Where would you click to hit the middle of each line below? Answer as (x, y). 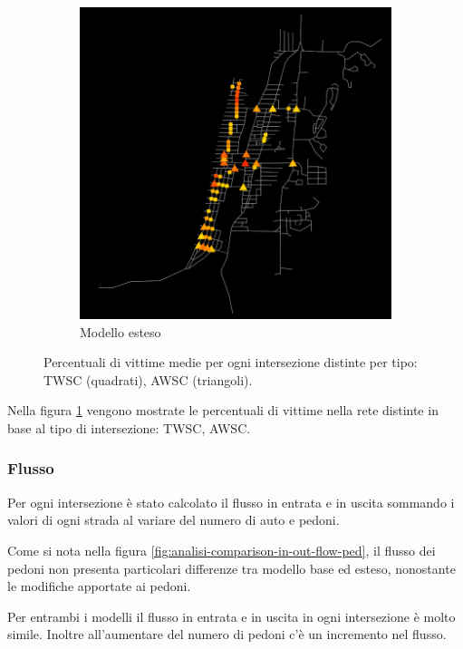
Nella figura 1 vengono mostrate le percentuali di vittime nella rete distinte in (223, 410)
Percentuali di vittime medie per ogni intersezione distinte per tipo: (231, 362)
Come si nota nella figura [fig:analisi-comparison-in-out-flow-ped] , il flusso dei (222, 550)
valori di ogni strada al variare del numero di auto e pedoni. (174, 520)
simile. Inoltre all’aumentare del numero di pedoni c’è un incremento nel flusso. (227, 634)
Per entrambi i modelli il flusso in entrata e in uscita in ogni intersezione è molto (231, 616)
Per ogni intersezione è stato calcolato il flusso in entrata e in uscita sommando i (231, 502)
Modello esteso (121, 331)
